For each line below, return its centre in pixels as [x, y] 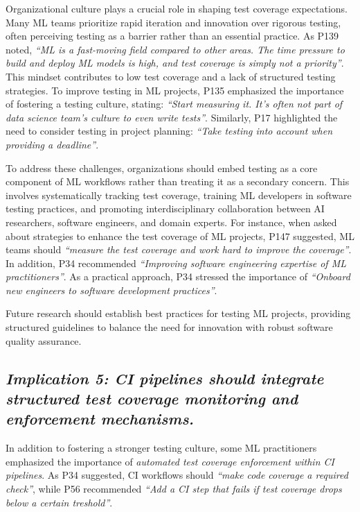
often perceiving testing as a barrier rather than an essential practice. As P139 [172, 36]
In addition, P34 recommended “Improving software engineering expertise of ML [176, 263]
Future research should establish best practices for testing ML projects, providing [178, 313]
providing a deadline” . [52, 144]
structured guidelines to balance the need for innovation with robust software [169, 327]
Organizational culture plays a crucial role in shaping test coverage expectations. [177, 8]
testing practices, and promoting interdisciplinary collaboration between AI [165, 208]
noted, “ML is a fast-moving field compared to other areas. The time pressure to [175, 49]
